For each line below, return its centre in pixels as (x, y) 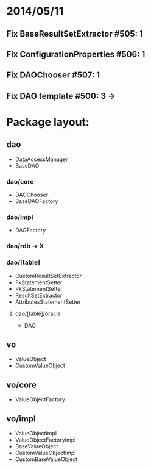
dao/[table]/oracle (38, 313)
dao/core (20, 181)
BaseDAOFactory (37, 201)
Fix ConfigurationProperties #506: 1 (76, 54)
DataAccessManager (41, 159)
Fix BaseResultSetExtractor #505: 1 (75, 34)
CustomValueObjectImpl (45, 453)
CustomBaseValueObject (46, 459)
